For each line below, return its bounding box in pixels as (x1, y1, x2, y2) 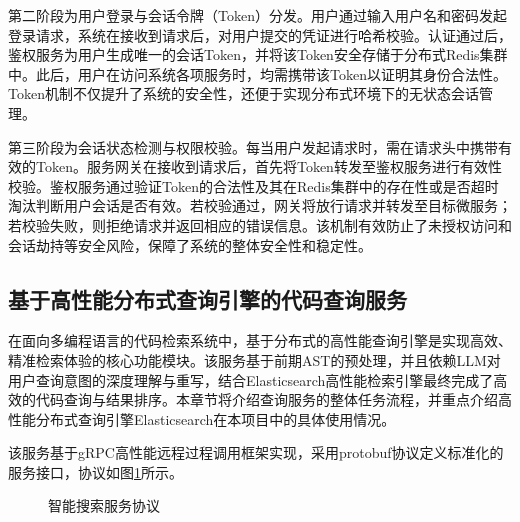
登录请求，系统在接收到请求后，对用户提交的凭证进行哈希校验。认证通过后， (8, 24, 512, 45)
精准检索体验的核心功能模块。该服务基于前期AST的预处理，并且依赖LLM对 (8, 349, 501, 370)
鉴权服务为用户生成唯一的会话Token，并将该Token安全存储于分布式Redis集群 (8, 44, 508, 65)
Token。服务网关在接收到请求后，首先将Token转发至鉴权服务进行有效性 (35, 156, 502, 177)
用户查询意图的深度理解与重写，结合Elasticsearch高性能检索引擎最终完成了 (8, 369, 494, 390)
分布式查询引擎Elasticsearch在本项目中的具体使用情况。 (35, 408, 396, 429)
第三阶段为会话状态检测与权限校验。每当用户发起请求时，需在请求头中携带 (8, 136, 498, 157)
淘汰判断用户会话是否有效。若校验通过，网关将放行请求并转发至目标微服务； (8, 195, 512, 216)
